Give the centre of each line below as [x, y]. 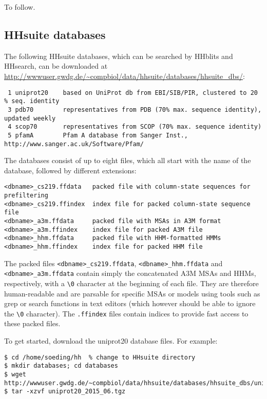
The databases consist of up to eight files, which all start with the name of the [128, 160]
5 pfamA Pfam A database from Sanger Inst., [98, 135]
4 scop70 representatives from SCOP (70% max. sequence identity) [135, 127]
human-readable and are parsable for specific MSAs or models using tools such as [132, 293]
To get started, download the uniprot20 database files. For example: [111, 341]
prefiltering [26, 196]
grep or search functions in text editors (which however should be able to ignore [130, 303]
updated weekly [30, 118]
